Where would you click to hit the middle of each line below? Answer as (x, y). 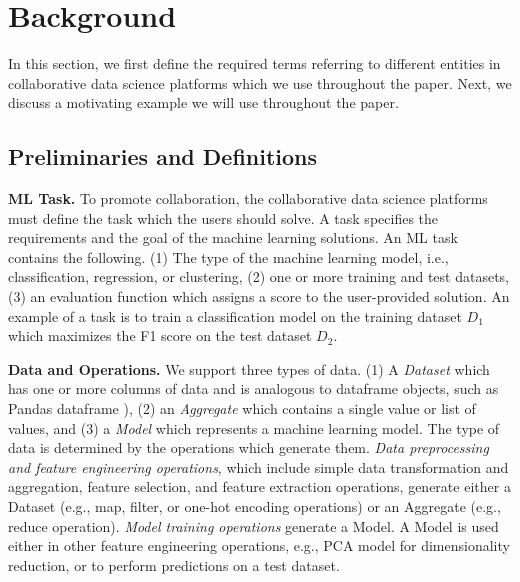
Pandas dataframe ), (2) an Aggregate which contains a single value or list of (242, 408)
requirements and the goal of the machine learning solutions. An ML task (233, 237)
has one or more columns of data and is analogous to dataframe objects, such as (253, 388)
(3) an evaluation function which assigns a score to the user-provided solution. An (259, 296)
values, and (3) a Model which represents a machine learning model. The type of (254, 427)
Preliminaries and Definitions (163, 156)
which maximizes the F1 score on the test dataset (160, 335)
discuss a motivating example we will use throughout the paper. (203, 102)
